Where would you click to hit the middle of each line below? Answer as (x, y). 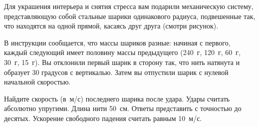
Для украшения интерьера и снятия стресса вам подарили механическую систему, (129, 6)
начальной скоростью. (37, 82)
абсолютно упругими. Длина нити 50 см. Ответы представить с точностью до (123, 108)
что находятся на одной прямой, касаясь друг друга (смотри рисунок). (111, 26)
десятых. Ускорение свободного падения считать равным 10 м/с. (103, 118)
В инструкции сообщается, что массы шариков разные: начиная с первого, (117, 42)
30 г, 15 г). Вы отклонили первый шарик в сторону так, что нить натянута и (122, 62)
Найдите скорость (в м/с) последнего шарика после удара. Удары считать (117, 98)
